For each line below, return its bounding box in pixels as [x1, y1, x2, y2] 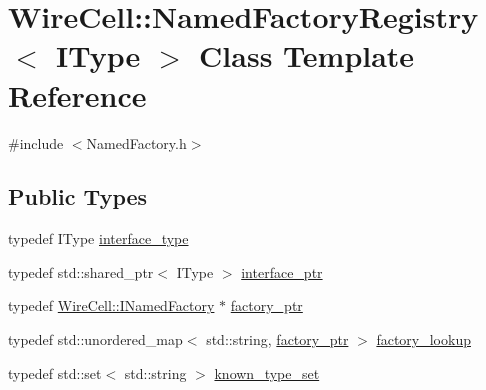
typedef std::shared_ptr [8, 261, 154, 282]
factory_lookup [376, 329, 471, 350]
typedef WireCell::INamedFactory [8, 295, 215, 316]
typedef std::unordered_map [8, 329, 183, 350]
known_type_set [214, 362, 320, 383]
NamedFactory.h [86, 132, 187, 153]
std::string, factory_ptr [206, 329, 349, 350]
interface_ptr [241, 261, 323, 282]
